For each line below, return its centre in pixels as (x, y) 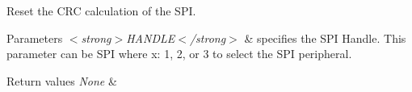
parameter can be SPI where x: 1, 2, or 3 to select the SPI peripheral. (179, 54)
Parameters (35, 38)
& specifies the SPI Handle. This (325, 38)
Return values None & (62, 80)
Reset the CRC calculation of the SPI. (101, 10)
